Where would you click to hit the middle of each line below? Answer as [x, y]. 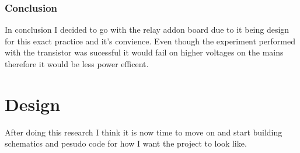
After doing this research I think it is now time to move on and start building [144, 132]
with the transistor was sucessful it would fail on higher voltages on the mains [144, 52]
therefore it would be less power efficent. [77, 64]
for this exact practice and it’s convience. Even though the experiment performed [150, 41]
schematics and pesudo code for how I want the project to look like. [126, 143]
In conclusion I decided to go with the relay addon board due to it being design [147, 29]
